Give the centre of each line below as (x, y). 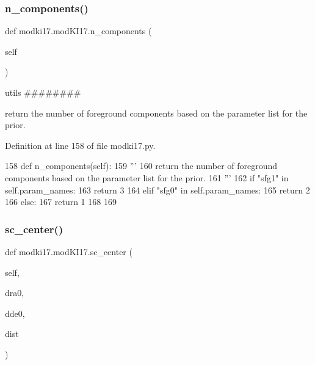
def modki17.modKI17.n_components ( (78, 31)
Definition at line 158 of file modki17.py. (80, 145)
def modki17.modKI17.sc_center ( (69, 251)
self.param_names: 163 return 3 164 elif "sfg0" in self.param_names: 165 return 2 (157, 190)
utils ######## (43, 92)
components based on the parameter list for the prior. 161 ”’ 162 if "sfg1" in (147, 177)
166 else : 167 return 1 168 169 (61, 202)
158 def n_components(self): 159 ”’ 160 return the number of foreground (141, 166)
